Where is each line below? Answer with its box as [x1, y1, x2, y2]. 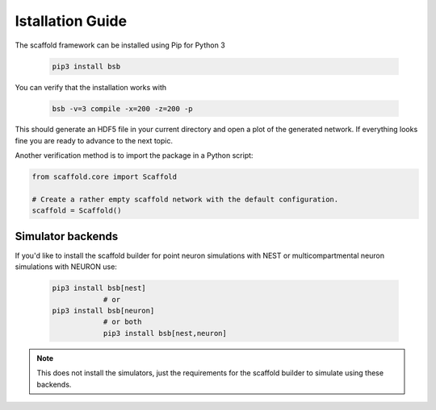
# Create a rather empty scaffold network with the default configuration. [31, 195, 339, 205]
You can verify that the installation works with [15, 82, 167, 92]
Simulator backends [15, 230, 119, 243]
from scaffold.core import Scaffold [31, 172, 178, 181]
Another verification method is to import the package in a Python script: [15, 151, 254, 160]
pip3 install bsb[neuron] [52, 306, 155, 316]
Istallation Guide [15, 12, 128, 30]
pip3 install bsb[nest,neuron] [103, 329, 228, 338]
